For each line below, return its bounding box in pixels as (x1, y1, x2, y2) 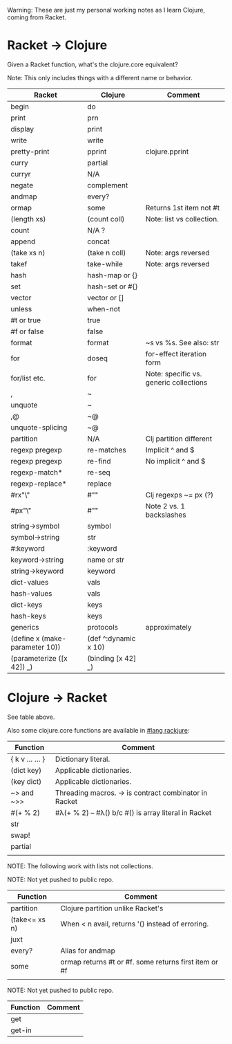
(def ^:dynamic (87, 633, 136, 643)
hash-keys (10, 611, 46, 621)
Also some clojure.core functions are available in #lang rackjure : (7, 726, 190, 734)
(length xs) (10, 214, 46, 223)
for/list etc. (10, 373, 46, 383)
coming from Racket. (7, 13, 67, 21)
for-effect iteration (145, 349, 207, 358)
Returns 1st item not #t (145, 203, 220, 212)
